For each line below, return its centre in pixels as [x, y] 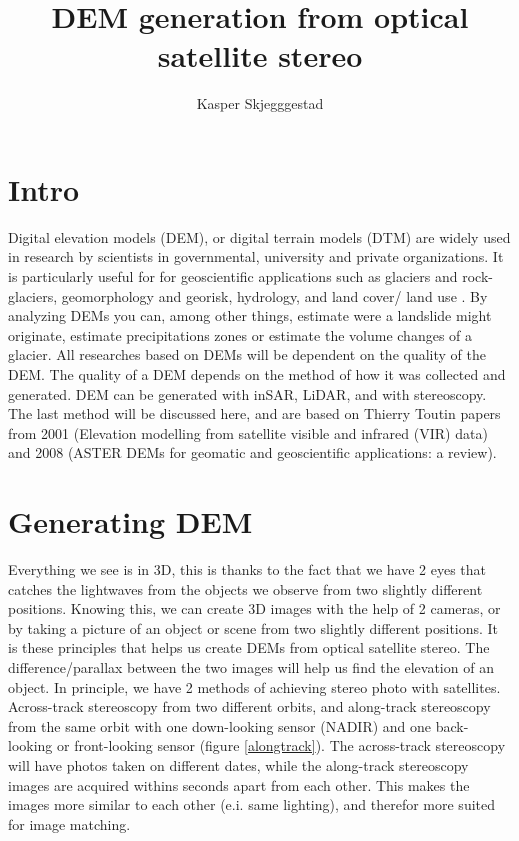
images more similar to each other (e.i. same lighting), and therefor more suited [252, 804]
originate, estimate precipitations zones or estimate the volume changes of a [240, 334]
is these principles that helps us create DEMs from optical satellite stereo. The [249, 647]
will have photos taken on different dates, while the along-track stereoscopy [238, 765]
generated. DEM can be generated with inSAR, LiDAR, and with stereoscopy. [247, 393]
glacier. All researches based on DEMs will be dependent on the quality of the [247, 354]
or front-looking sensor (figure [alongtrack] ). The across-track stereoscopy [281, 745]
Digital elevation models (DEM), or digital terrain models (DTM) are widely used [259, 236]
